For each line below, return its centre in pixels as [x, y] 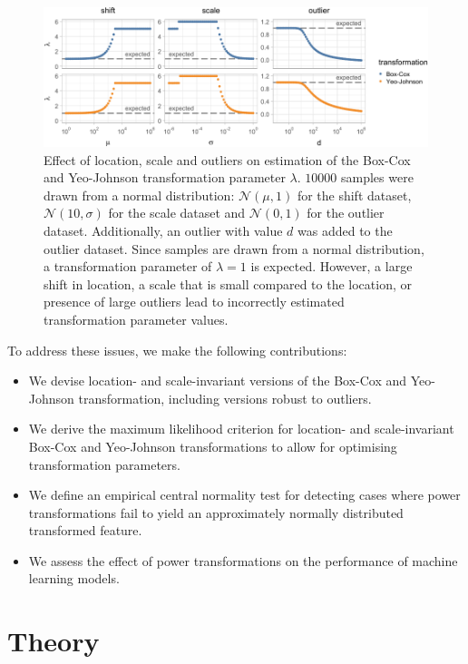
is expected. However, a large [331, 266]
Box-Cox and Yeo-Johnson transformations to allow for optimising [213, 446]
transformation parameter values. [136, 319]
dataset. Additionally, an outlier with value [163, 230]
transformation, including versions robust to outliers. [225, 398]
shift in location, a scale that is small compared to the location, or [228, 283]
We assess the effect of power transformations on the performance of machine [243, 560]
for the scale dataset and [177, 213]
